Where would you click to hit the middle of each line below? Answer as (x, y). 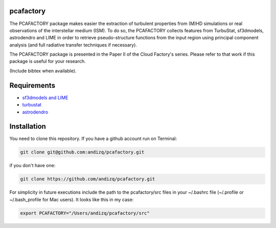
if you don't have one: (32, 166)
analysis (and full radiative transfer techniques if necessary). (73, 45)
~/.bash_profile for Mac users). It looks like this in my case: (72, 199)
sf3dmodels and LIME (45, 98)
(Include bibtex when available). (43, 71)
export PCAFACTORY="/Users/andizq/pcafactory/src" (85, 213)
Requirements (32, 85)
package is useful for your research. (48, 61)
